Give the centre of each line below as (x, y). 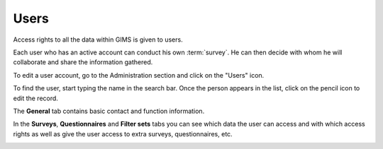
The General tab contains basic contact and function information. (109, 111)
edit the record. (35, 98)
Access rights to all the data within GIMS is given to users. (98, 40)
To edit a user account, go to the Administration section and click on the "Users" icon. (139, 75)
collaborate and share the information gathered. (83, 62)
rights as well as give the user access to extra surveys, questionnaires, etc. (123, 133)
